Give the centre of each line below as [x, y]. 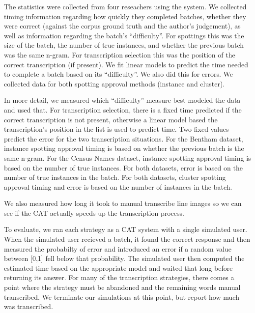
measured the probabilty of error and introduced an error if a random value [118, 248]
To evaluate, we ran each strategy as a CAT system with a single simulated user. [126, 229]
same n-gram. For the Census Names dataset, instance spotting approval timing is [127, 157]
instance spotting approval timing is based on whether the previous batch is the [124, 148]
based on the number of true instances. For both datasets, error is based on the [123, 167]
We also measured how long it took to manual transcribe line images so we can [123, 203]
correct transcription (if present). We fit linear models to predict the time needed [126, 64]
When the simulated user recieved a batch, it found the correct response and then [127, 239]
